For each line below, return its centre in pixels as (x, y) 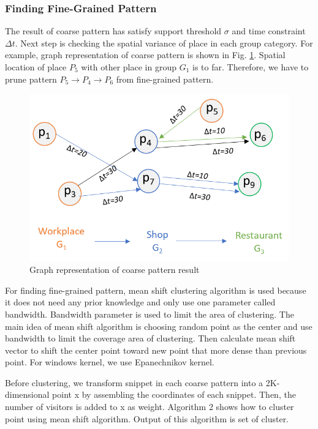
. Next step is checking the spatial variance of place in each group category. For (164, 43)
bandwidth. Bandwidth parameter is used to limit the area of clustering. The (150, 314)
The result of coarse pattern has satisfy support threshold (113, 31)
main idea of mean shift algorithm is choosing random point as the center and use (159, 326)
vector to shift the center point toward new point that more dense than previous (156, 350)
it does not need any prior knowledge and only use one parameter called (140, 302)
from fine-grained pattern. (165, 79)
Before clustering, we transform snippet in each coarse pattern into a (134, 382)
